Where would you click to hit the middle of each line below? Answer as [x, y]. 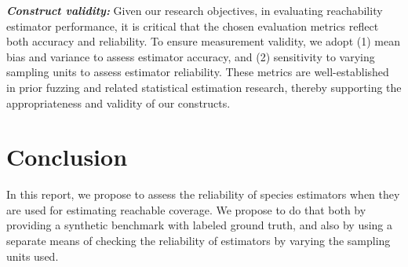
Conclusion [67, 157]
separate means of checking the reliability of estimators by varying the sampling [199, 241]
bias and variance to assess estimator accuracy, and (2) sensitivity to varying [191, 56]
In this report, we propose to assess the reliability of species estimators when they [203, 194]
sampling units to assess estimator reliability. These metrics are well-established [198, 72]
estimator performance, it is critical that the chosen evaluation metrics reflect [193, 26]
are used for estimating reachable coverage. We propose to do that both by [186, 209]
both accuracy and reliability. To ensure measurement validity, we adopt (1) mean [203, 41]
